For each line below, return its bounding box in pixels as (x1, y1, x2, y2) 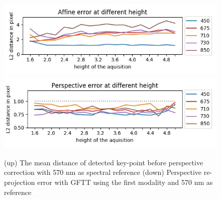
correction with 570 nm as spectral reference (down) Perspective (4, 167, 202, 177)
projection (4, 177, 35, 187)
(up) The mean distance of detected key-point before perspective (4, 157, 203, 167)
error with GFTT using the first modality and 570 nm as (37, 177, 213, 187)
